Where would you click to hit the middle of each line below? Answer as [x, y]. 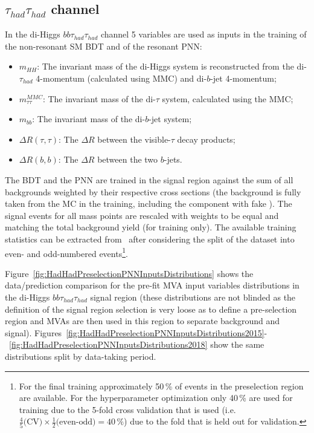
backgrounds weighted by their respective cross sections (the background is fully [153, 191]
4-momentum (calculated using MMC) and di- [121, 78]
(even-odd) [76, 422]
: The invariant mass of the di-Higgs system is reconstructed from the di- [172, 66]
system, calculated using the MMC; [228, 98]
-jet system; [170, 119]
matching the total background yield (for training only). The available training [151, 227]
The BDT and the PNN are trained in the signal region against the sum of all [149, 179]
